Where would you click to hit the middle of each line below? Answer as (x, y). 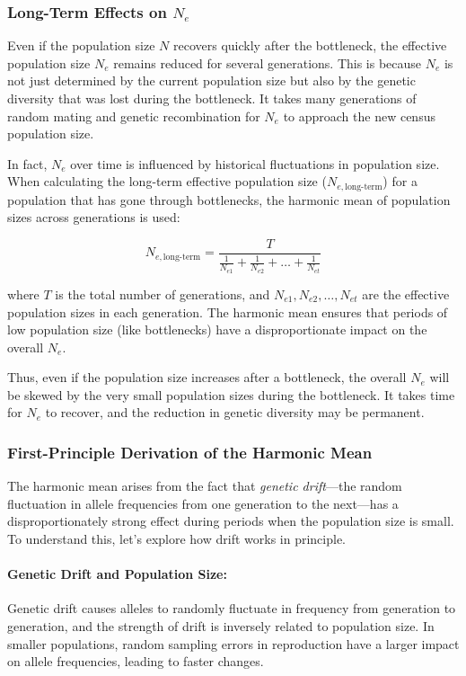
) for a (400, 181)
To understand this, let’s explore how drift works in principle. (176, 539)
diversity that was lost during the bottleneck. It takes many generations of (212, 98)
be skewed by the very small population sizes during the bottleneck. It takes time (231, 394)
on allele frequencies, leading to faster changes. (136, 661)
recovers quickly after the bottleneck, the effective (310, 45)
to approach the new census (359, 116)
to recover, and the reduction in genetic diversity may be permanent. (235, 412)
